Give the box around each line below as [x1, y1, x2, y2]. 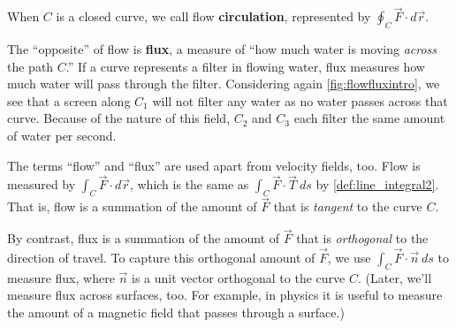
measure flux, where [7, 268, 115, 286]
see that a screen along [7, 91, 131, 110]
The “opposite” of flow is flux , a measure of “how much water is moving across [7, 40, 437, 58]
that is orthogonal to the [296, 229, 429, 248]
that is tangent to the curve [273, 197, 422, 216]
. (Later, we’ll [357, 268, 432, 286]
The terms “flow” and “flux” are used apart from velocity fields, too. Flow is [7, 156, 421, 174]
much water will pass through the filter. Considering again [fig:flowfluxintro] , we [7, 74, 440, 93]
